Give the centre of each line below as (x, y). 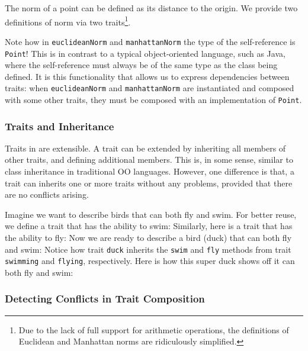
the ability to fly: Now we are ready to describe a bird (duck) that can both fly (148, 238)
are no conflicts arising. (47, 194)
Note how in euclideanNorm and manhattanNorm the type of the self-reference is (150, 41)
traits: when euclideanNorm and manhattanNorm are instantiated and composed (150, 88)
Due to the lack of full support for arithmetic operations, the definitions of (154, 329)
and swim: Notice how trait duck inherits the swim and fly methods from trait (148, 249)
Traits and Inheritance (60, 126)
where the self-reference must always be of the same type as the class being (141, 65)
